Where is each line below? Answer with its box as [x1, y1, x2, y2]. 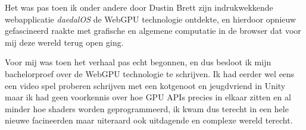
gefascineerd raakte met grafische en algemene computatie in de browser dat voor [5, 24, 301, 37]
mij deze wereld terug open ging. [5, 36, 124, 48]
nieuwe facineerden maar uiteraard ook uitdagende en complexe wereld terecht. [5, 114, 293, 126]
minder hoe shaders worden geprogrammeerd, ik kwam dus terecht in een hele [5, 102, 289, 115]
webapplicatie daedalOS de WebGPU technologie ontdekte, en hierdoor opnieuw [5, 12, 296, 25]
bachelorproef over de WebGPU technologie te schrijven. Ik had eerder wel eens [5, 67, 295, 80]
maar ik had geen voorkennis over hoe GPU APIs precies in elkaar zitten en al [5, 91, 291, 103]
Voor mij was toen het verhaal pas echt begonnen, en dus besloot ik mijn [5, 56, 271, 68]
